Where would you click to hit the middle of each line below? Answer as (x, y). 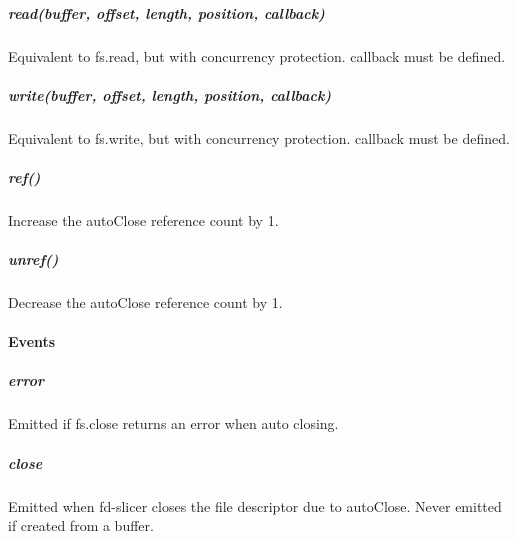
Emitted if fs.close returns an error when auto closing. (173, 423)
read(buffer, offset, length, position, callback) (166, 12)
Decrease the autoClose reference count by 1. (145, 302)
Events (32, 341)
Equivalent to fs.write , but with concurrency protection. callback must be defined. (259, 137)
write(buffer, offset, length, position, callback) (170, 94)
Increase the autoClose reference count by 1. (143, 219)
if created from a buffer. (81, 525)
